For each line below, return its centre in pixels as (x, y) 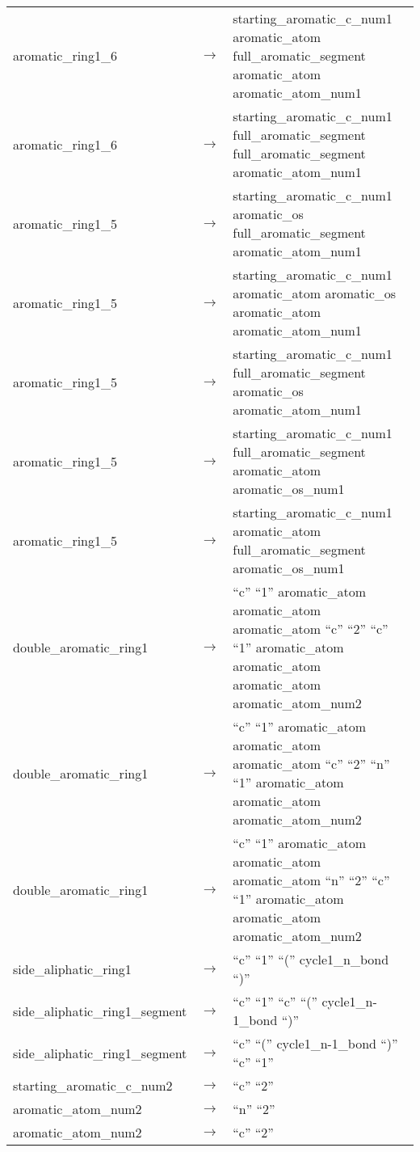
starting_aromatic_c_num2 (93, 1085)
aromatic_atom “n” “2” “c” (311, 880)
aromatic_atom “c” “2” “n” (311, 764)
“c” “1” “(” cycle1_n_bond (311, 959)
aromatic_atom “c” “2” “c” (311, 629)
